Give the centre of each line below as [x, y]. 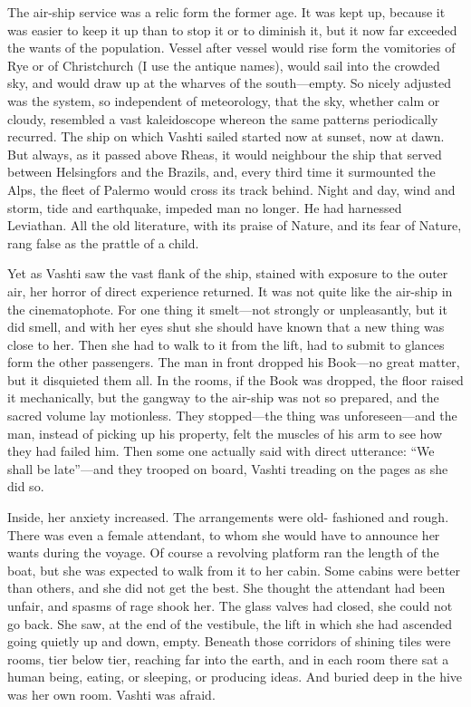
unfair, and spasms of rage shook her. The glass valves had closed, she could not [230, 605]
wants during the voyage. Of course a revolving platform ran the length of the [223, 552]
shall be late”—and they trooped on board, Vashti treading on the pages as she [228, 468]
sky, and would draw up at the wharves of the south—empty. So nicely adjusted [230, 83]
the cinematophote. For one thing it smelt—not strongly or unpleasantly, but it [227, 309]
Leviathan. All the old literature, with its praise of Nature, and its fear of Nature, [235, 225]
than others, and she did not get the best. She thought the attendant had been [226, 588]
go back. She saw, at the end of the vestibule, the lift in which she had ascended [230, 623]
